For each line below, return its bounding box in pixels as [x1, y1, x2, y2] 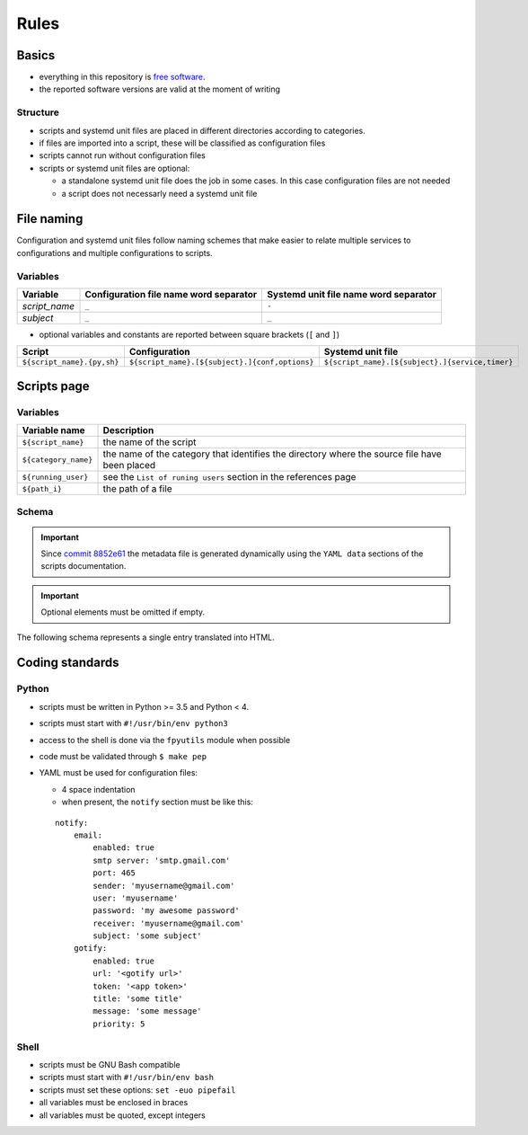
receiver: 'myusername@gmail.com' [92, 918, 245, 928]
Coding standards [16, 655, 119, 670]
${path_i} [22, 483, 63, 493]
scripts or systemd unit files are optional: [39, 163, 190, 173]
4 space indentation [61, 784, 136, 794]
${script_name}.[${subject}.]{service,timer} [323, 358, 514, 368]
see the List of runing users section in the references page [102, 471, 356, 483]
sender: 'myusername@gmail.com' [92, 881, 235, 891]
